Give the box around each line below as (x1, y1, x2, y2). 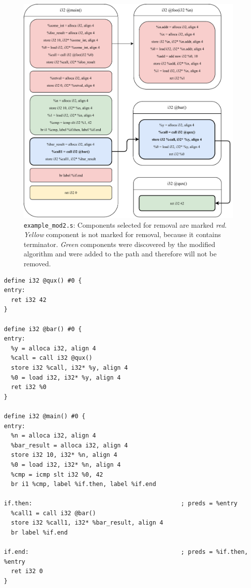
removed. (24, 258, 51, 269)
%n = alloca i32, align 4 (11, 432, 96, 440)
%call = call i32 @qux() (11, 354, 92, 362)
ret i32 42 (11, 296, 46, 303)
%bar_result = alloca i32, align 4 (11, 441, 128, 449)
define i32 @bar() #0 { (4, 325, 82, 333)
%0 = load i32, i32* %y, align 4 (11, 374, 121, 381)
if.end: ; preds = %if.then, (4, 548, 248, 556)
